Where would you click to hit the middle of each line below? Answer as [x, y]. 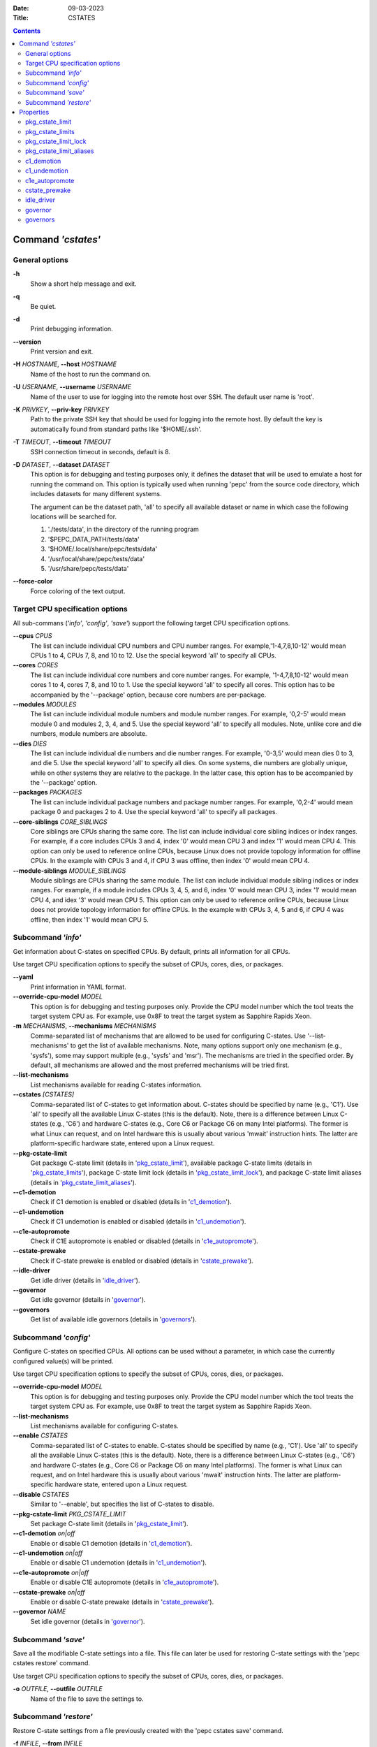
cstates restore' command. [52, 1663]
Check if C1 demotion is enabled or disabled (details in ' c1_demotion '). [131, 1202]
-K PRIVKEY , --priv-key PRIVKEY [61, 409]
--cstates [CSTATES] [44, 1094]
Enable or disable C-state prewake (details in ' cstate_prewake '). [122, 1602]
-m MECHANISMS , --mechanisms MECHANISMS [84, 1026]
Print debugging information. [72, 329]
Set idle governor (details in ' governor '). [88, 1621]
